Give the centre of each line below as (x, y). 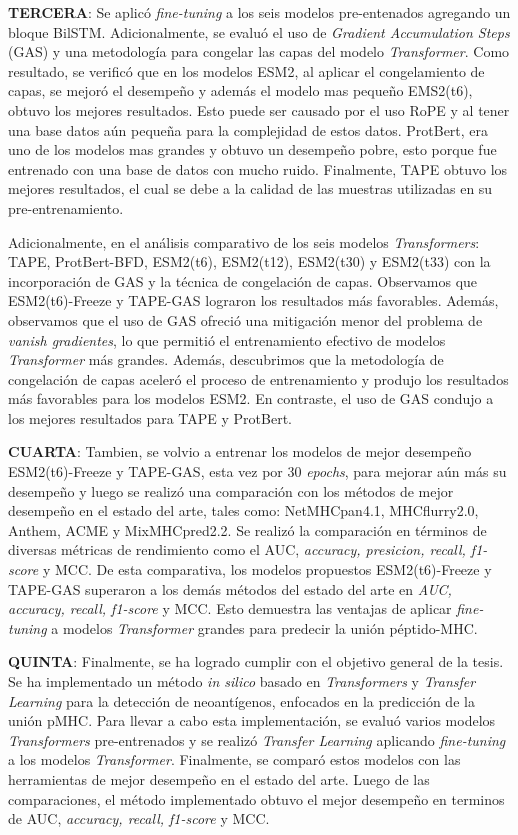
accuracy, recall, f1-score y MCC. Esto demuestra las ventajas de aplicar (230, 608)
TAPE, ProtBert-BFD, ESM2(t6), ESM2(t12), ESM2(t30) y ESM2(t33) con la (249, 261)
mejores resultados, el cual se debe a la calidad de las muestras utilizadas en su (250, 188)
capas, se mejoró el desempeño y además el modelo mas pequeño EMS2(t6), (240, 90)
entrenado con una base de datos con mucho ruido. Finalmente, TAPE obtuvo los (258, 168)
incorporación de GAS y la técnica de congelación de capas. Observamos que (243, 280)
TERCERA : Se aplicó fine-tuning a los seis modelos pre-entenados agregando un (259, 12)
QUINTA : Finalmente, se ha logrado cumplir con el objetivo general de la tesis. (256, 661)
